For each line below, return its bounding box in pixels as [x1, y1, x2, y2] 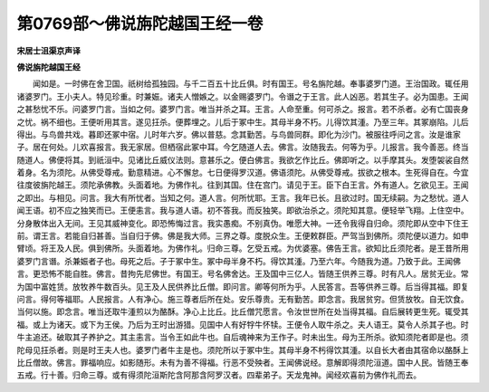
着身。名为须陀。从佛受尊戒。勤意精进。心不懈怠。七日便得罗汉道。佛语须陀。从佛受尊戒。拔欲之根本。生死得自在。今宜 [16, 167, 469, 178]
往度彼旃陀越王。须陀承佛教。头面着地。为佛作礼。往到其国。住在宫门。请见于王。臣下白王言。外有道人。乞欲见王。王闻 [16, 179, 469, 190]
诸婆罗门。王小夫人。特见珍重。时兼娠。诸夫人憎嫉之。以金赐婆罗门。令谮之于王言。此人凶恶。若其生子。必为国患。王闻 [16, 91, 469, 101]
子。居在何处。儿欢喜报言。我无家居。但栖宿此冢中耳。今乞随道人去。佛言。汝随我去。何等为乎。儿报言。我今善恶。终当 [16, 141, 469, 153]
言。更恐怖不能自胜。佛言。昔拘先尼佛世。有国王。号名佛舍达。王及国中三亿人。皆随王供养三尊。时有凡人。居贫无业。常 [16, 268, 469, 280]
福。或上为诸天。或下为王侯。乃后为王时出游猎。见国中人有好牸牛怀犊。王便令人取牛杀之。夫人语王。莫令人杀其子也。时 [16, 319, 469, 330]
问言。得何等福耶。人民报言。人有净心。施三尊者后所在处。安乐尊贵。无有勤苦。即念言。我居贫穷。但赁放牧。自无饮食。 [16, 293, 469, 304]
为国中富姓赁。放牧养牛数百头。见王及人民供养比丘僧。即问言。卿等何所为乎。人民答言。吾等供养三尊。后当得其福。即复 [16, 281, 469, 292]
